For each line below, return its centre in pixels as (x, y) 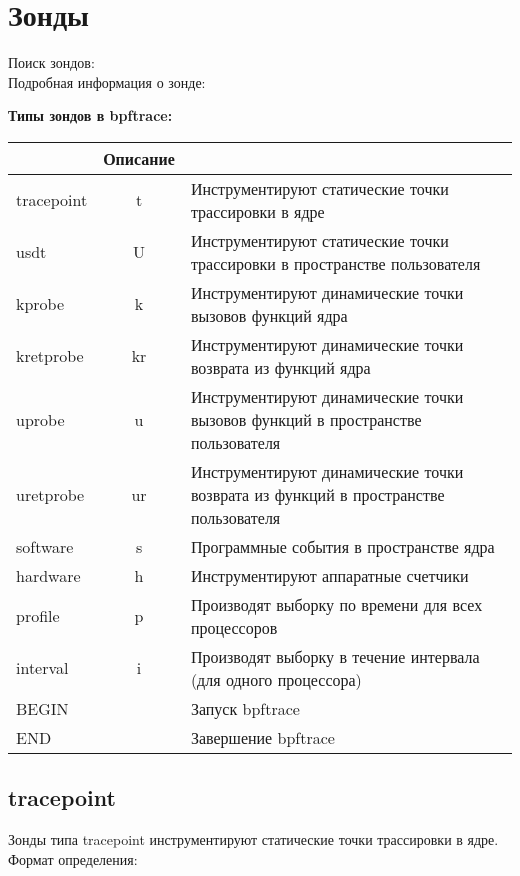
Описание (139, 158)
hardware (48, 575)
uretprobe (50, 494)
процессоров (234, 627)
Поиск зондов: (51, 62)
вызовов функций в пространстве (306, 419)
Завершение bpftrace (262, 737)
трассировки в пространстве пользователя (335, 263)
